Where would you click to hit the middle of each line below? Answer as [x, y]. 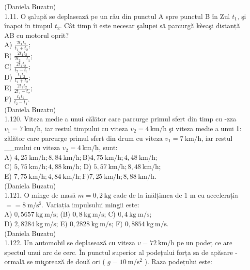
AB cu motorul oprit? [37, 35]
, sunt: [108, 147]
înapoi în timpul [29, 25]
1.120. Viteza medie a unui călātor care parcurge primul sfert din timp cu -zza [120, 119]
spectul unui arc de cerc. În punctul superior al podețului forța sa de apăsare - [121, 252]
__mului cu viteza [32, 147]
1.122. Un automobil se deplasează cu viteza [70, 243]
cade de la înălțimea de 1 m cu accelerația [176, 195]
